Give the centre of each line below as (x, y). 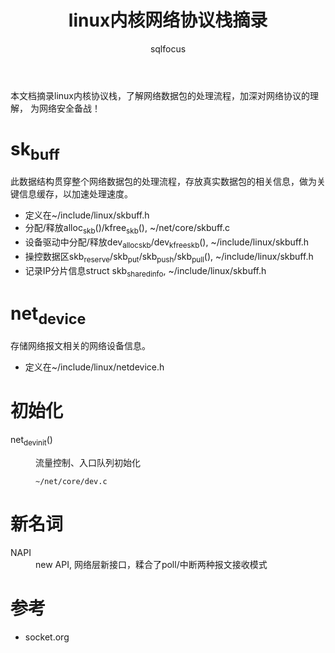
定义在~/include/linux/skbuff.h (87, 215)
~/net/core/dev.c (71, 481)
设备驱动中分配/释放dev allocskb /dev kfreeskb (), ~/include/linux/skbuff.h (167, 243)
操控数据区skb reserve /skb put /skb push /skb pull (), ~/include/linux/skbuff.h (169, 258)
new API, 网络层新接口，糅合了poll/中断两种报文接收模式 (151, 564)
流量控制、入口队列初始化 (88, 462)
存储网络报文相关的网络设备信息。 (80, 346)
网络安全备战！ (69, 108)
